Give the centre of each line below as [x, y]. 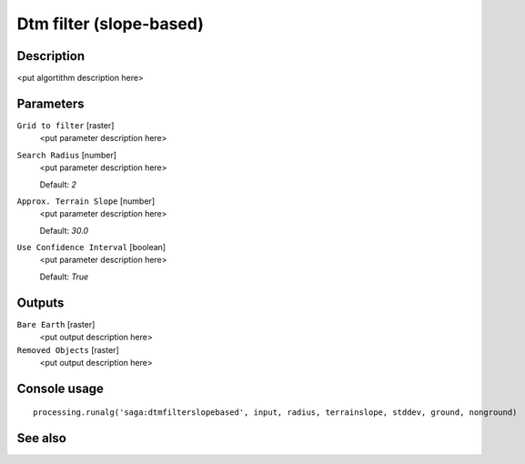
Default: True [64, 277]
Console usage [61, 388]
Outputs [40, 303]
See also [42, 438]
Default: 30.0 [64, 230]
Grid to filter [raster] [66, 125]
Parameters [50, 103]
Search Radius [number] [67, 155]
